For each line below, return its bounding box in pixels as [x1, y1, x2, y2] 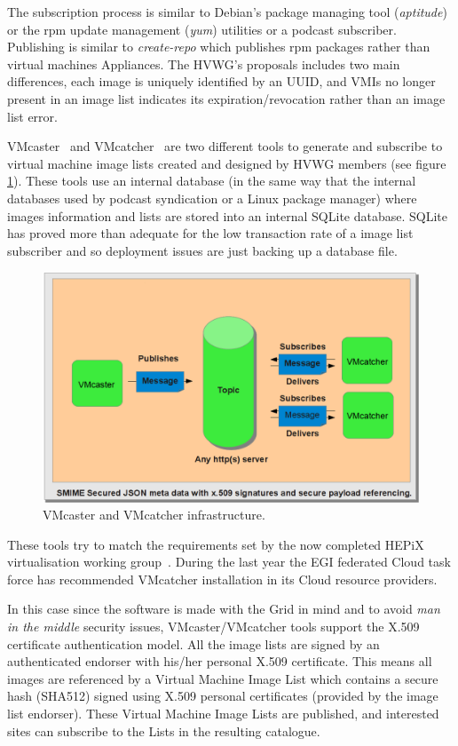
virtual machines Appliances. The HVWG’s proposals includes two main [7, 54, 400, 73]
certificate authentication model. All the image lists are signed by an [7, 634, 380, 653]
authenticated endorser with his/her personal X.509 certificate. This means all [7, 652, 432, 671]
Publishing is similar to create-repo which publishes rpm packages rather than [7, 37, 430, 56]
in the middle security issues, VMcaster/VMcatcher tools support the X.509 [7, 617, 420, 636]
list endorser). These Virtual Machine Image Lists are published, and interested [7, 704, 439, 723]
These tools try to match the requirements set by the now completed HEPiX [7, 535, 424, 553]
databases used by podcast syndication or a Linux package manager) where [7, 188, 417, 207]
